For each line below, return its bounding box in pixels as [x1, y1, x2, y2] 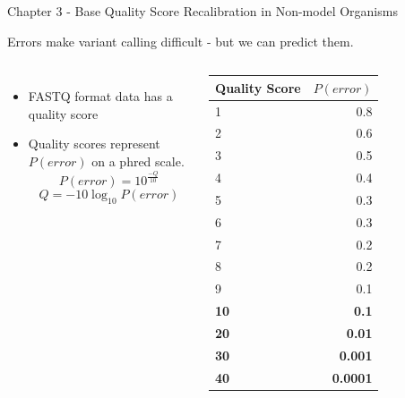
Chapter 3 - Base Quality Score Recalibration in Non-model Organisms [7, 2, 398, 20]
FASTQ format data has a [28, 87, 173, 106]
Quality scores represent [28, 134, 160, 153]
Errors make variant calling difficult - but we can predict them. [7, 31, 354, 50]
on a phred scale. [91, 151, 185, 170]
